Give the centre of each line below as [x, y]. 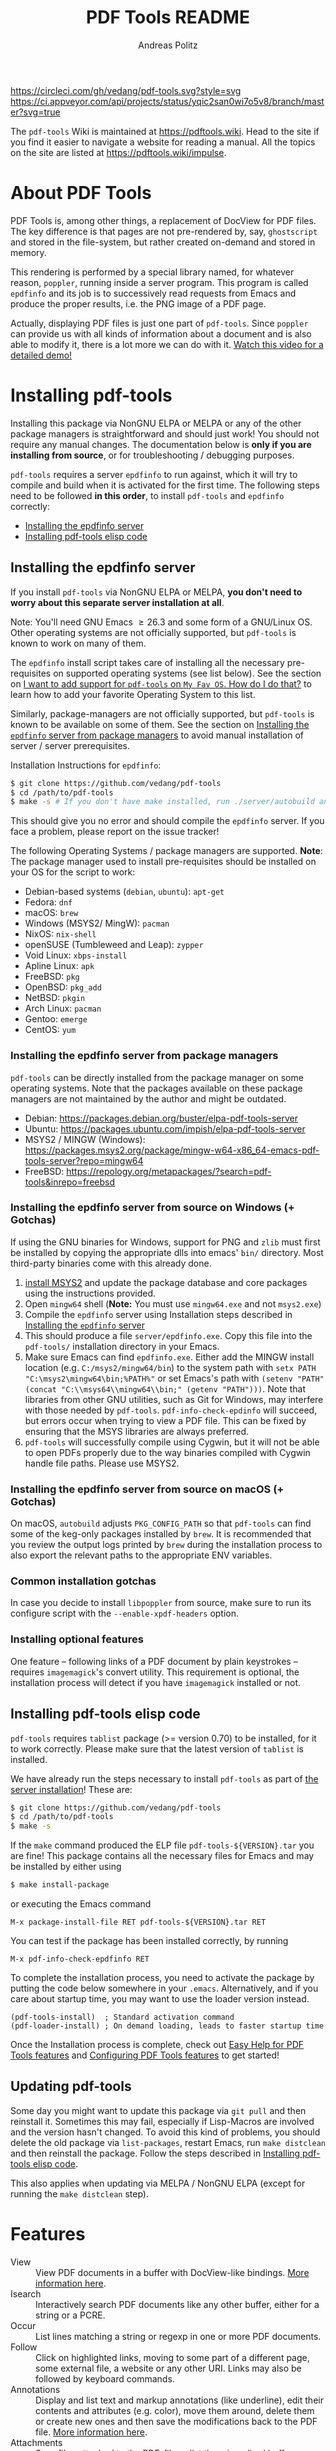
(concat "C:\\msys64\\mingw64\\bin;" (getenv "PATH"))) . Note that [165, 1388]
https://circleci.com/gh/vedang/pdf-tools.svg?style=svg [126, 90]
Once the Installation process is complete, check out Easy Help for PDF [157, 2045]
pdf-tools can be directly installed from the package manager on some [157, 1077]
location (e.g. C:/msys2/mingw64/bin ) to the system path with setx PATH [170, 1367]
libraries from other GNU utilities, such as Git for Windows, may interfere [174, 1399]
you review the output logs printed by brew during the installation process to [166, 1545]
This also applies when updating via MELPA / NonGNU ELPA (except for [158, 2183]
